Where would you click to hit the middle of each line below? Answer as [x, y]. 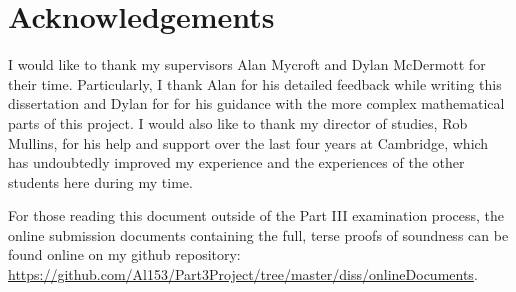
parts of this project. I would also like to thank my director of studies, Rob [238, 122]
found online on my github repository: [124, 254]
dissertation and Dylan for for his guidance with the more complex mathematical [256, 103]
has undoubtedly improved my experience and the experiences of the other [236, 162]
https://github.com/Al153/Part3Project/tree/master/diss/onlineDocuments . [243, 274]
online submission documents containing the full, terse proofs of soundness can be [258, 234]
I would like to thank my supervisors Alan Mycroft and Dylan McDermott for [247, 64]
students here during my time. [100, 181]
